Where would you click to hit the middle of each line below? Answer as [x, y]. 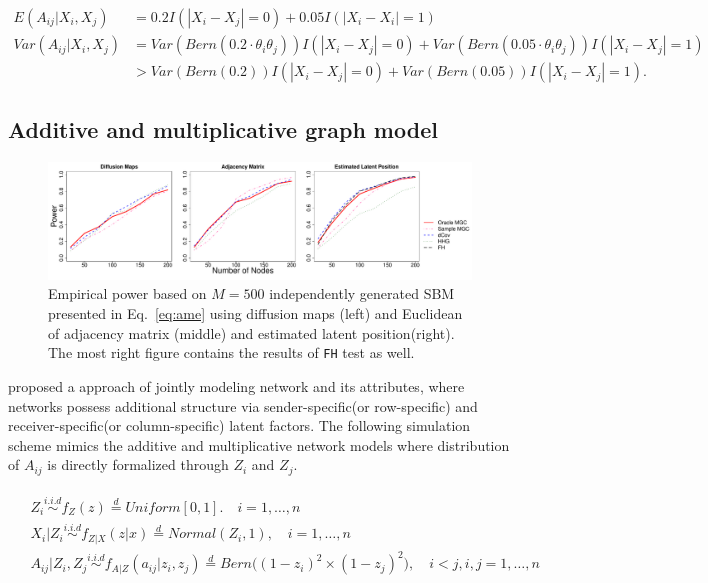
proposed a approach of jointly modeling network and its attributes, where [236, 385]
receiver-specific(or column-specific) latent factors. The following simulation [239, 425]
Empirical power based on [127, 293]
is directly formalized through [138, 464]
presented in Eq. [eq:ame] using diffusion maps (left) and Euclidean [255, 313]
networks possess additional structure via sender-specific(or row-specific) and [243, 405]
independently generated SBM [362, 293]
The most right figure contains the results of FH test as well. [231, 352]
